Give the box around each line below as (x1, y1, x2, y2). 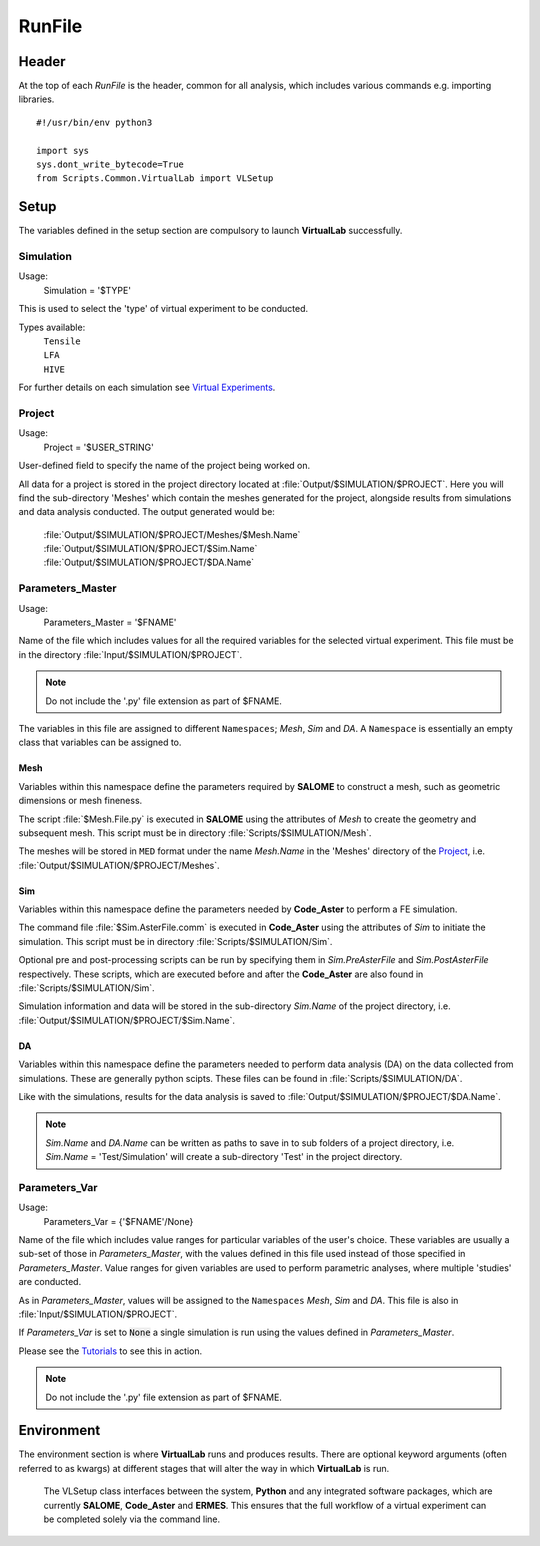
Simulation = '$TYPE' (43, 284, 132, 296)
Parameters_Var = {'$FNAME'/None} (43, 1215, 194, 1227)
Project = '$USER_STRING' (43, 441, 154, 453)
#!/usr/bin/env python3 (36, 116, 153, 128)
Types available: (18, 321, 86, 333)
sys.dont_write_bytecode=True (36, 159, 185, 170)
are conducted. (18, 1276, 82, 1288)
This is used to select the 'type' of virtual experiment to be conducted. (18, 303, 309, 315)
